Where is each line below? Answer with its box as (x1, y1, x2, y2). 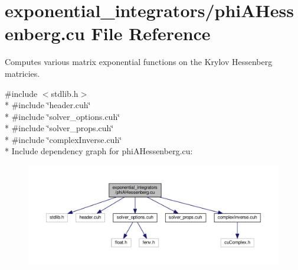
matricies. (5, 67, 40, 79)
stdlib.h (51, 87, 78, 99)
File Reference (91, 21, 211, 45)
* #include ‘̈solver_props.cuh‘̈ (5, 122, 114, 134)
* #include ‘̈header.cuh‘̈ (5, 99, 91, 111)
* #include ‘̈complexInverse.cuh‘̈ (5, 133, 122, 145)
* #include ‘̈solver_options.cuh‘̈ (5, 110, 120, 122)
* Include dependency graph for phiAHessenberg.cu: (5, 145, 193, 157)
